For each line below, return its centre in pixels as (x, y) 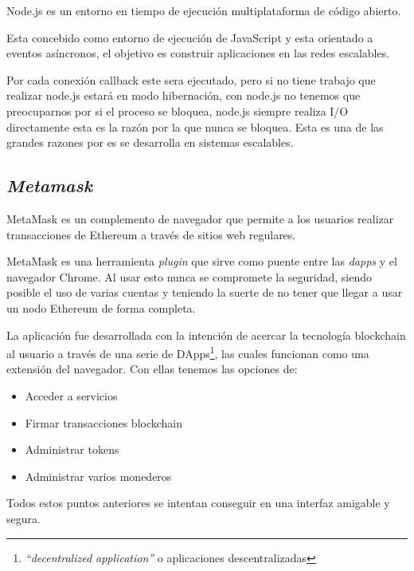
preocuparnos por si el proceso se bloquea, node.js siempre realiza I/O (178, 110)
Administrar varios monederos (98, 476)
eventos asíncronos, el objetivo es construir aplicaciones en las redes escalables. (198, 53)
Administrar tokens (72, 449)
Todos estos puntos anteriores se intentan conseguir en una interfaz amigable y (198, 503)
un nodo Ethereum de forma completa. (101, 307)
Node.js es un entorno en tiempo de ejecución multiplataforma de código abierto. (204, 10)
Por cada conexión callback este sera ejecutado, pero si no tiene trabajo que (191, 79)
